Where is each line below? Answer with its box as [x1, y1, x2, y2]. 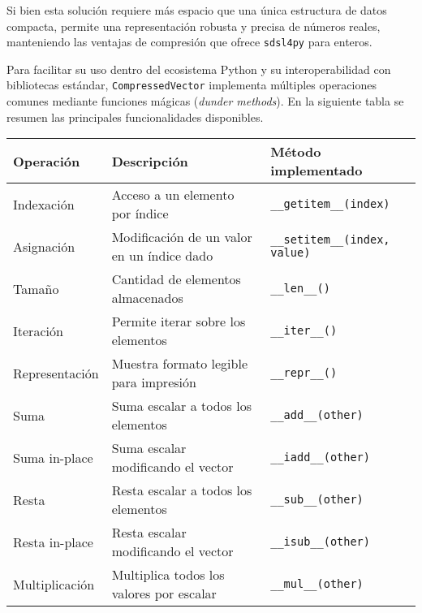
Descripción [111, 151, 188, 171]
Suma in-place [13, 447, 93, 467]
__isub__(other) [270, 535, 370, 549]
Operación [13, 151, 80, 171]
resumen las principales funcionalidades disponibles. [6, 108, 264, 125]
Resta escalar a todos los [111, 481, 252, 500]
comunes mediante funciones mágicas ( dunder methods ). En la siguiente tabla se [6, 93, 404, 110]
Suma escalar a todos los [111, 396, 252, 416]
